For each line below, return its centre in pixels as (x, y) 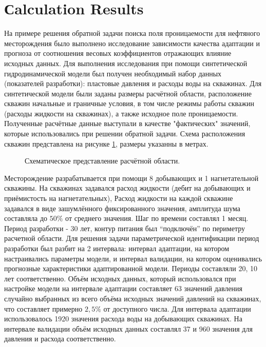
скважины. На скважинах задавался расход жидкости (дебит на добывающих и (127, 188)
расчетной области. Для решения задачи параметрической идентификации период (132, 238)
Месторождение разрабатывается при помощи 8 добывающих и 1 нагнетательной (131, 178)
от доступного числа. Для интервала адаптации (177, 308)
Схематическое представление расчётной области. (102, 161)
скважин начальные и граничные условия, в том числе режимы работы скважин (129, 103)
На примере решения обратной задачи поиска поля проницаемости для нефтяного (132, 33)
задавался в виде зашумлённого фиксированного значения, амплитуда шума (122, 208)
